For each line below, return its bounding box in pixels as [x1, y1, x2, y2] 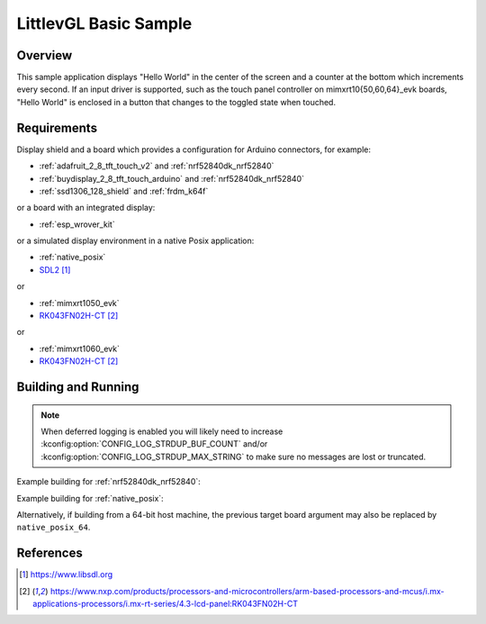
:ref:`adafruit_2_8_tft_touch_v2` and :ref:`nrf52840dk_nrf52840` [39, 160, 274, 171]
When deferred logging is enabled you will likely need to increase [40, 426, 283, 437]
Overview [16, 48, 73, 63]
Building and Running [16, 379, 139, 395]
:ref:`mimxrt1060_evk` [39, 343, 121, 354]
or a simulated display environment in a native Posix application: [16, 235, 255, 247]
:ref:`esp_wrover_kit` [39, 219, 116, 230]
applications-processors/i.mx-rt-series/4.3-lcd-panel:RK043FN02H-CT [32, 599, 299, 610]
